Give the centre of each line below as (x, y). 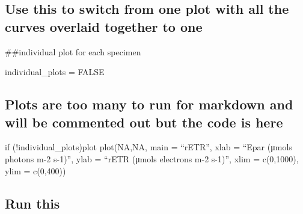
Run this (32, 203)
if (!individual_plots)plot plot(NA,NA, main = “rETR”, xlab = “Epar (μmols (148, 147)
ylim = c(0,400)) (35, 170)
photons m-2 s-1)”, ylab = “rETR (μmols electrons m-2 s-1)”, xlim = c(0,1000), (152, 158)
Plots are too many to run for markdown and (149, 104)
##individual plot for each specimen (73, 51)
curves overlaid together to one (104, 26)
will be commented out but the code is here (144, 122)
